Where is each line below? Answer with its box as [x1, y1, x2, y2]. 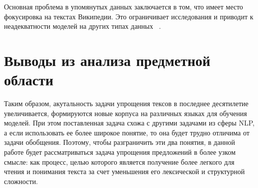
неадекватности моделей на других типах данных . [4, 21, 161, 31]
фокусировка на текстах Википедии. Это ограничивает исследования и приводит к [4, 11, 254, 21]
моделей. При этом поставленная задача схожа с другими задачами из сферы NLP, [4, 118, 255, 128]
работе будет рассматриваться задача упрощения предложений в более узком [4, 147, 236, 157]
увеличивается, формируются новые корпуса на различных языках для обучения [4, 108, 247, 118]
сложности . [4, 176, 38, 186]
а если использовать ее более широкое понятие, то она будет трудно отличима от [4, 127, 250, 137]
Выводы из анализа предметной [4, 50, 211, 70]
